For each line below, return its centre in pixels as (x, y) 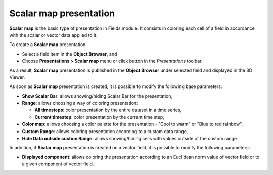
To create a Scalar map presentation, (48, 45)
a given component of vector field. (58, 164)
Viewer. (17, 77)
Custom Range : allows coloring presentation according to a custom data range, (105, 131)
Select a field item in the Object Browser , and (70, 54)
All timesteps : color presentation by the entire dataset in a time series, (108, 110)
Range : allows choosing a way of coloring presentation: (80, 103)
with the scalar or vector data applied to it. (53, 35)
